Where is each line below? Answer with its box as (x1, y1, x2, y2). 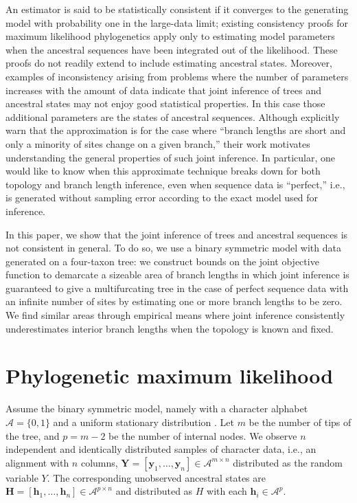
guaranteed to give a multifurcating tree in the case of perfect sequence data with (5, 280, 349, 295)
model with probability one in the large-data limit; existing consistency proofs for (5, 15, 349, 30)
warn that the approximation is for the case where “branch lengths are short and (5, 123, 346, 137)
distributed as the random (233, 455, 343, 469)
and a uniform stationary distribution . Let (53, 414, 234, 429)
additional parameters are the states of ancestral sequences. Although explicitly (5, 109, 340, 124)
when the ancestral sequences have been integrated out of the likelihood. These (5, 42, 338, 56)
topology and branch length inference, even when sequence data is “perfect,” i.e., (5, 177, 345, 191)
